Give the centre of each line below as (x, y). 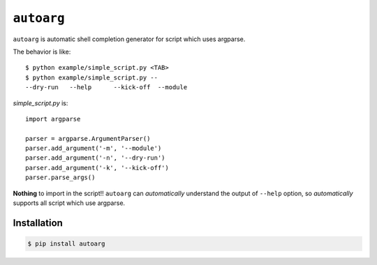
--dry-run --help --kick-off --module (106, 88)
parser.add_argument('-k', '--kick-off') (97, 168)
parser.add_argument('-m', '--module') (94, 149)
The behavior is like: (42, 52)
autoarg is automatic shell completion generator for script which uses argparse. (129, 39)
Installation (38, 223)
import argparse (53, 119)
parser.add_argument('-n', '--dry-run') (95, 158)
